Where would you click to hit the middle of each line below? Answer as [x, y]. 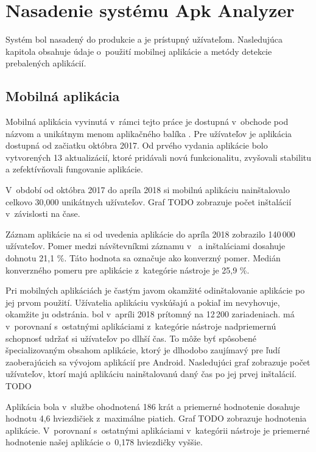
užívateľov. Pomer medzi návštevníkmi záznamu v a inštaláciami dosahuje [146, 246]
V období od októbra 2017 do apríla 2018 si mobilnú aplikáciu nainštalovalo [148, 190]
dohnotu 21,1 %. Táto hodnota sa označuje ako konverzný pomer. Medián [143, 258]
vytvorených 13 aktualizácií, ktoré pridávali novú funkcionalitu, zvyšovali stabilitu [159, 157]
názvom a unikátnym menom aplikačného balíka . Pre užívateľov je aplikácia [149, 133]
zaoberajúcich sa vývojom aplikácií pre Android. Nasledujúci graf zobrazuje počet [158, 362]
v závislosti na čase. [43, 214]
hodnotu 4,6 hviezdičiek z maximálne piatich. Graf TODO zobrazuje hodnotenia [156, 418]
